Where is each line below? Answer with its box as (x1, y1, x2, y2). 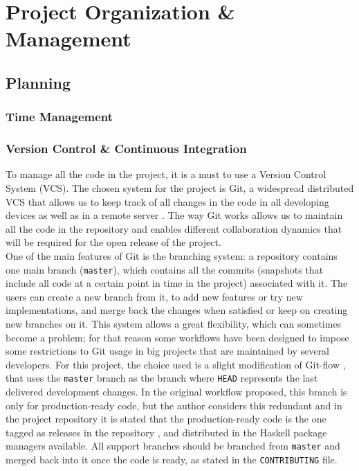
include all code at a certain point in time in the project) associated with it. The (6, 276, 348, 290)
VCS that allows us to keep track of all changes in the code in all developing (6, 194, 329, 208)
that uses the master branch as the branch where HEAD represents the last (6, 371, 318, 385)
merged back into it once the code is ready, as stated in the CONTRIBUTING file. (6, 452, 338, 467)
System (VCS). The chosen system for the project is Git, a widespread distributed (6, 181, 354, 195)
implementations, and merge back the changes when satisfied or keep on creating (6, 303, 348, 317)
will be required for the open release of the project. (6, 235, 221, 249)
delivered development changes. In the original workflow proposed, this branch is (6, 384, 347, 399)
